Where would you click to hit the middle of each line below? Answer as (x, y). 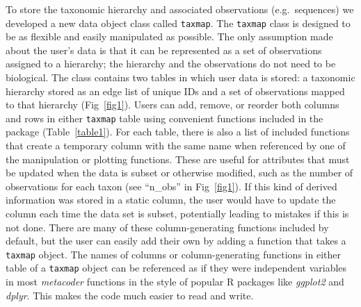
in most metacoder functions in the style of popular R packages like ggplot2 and (175, 282)
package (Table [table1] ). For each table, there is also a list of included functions (178, 132)
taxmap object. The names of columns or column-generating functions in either (173, 254)
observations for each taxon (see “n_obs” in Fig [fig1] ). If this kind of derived (171, 186)
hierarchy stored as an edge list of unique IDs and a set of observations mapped (175, 91)
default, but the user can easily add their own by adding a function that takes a (176, 241)
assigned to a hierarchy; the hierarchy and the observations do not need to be (171, 64)
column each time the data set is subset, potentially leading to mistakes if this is (177, 214)
